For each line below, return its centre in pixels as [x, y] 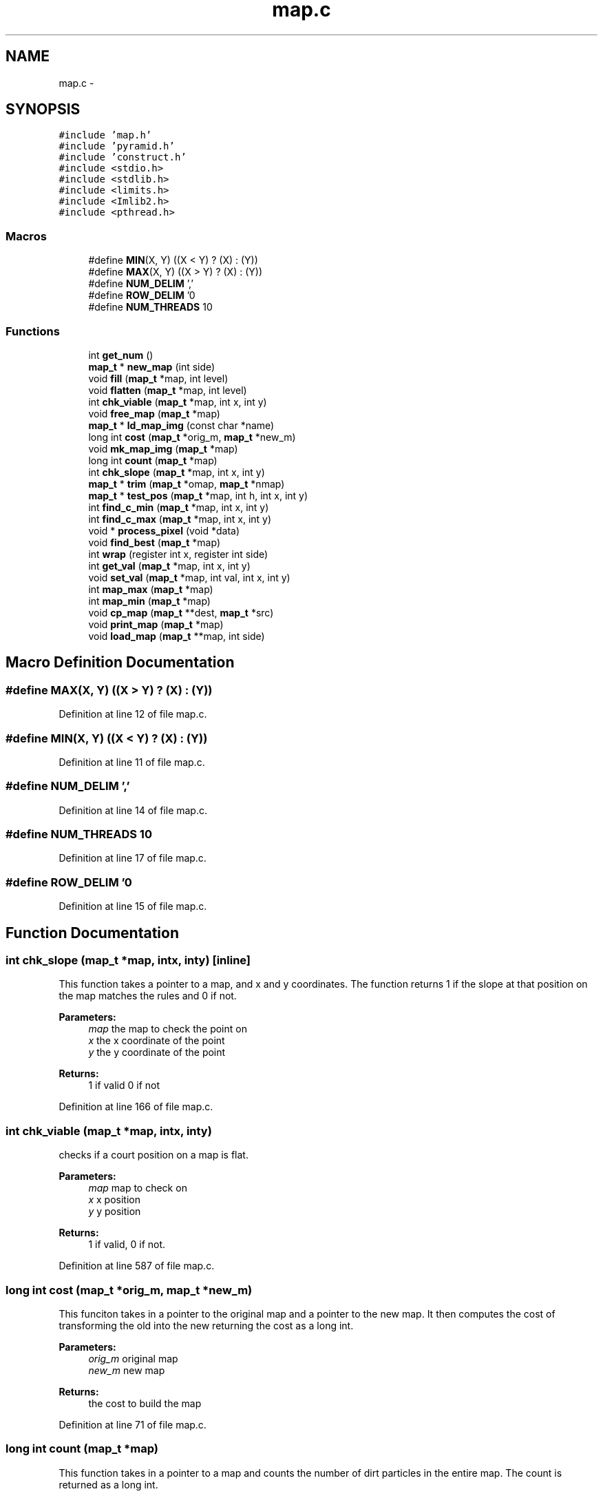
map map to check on [138, 1188]
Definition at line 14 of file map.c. [133, 810]
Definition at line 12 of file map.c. [133, 714]
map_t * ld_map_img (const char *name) [181, 425]
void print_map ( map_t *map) [156, 624]
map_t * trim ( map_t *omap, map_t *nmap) [187, 484]
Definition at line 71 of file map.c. [133, 1424]
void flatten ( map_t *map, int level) [168, 390]
